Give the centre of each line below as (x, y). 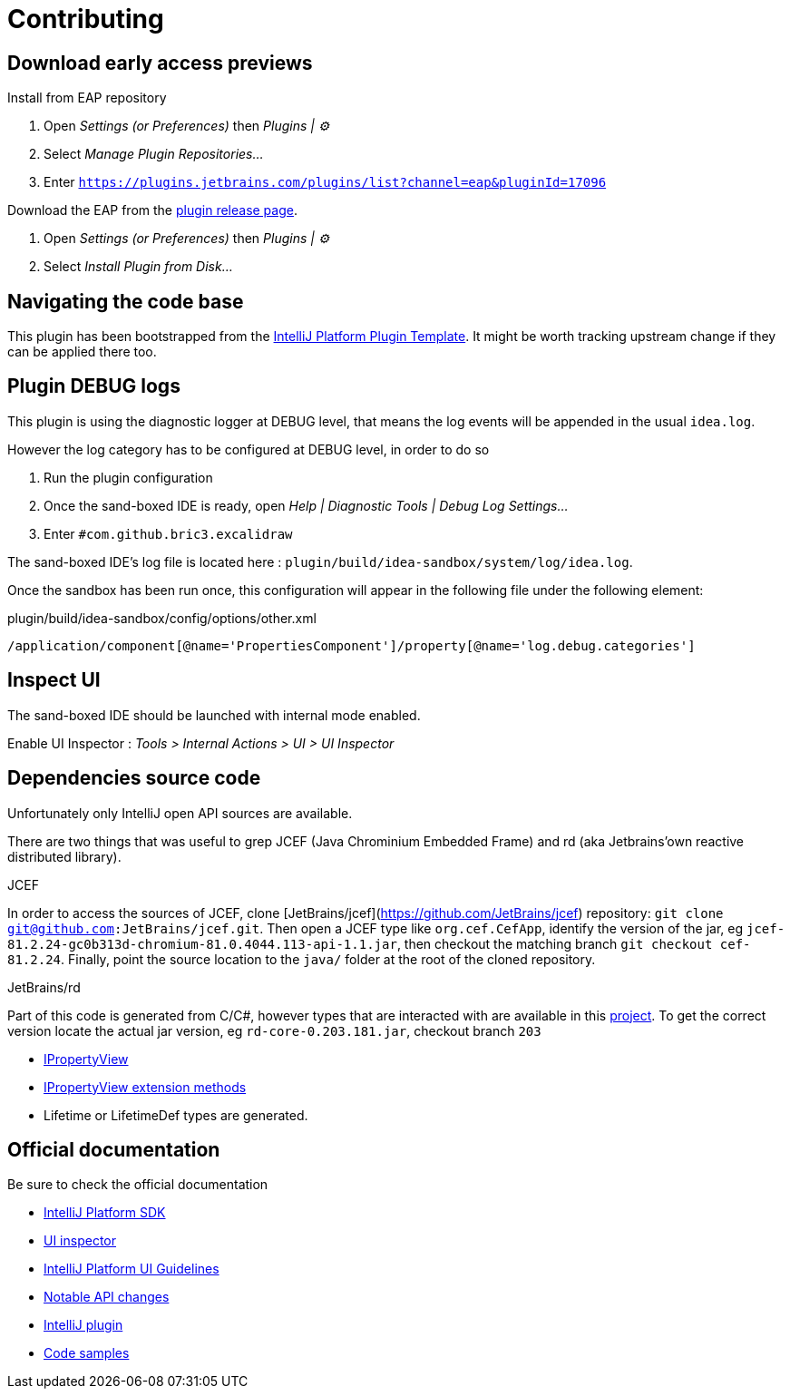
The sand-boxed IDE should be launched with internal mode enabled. (214, 715)
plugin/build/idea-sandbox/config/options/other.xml (162, 618)
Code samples (87, 1353)
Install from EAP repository (87, 98)
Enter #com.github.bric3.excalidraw (168, 533)
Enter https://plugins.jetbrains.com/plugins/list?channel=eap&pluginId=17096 (325, 182)
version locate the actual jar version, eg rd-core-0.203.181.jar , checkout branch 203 (274, 1030)
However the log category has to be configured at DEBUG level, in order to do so (249, 449)
